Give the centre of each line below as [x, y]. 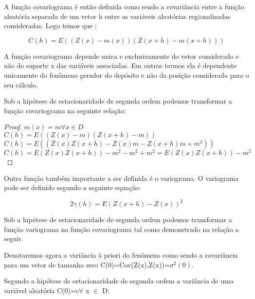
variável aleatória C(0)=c [42, 290]
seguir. [14, 238]
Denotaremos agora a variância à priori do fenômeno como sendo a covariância [121, 255]
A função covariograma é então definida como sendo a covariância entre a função [124, 6]
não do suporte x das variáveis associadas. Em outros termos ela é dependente [120, 65]
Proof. [13, 127]
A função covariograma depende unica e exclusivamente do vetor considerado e [121, 56]
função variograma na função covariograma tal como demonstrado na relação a [121, 229]
